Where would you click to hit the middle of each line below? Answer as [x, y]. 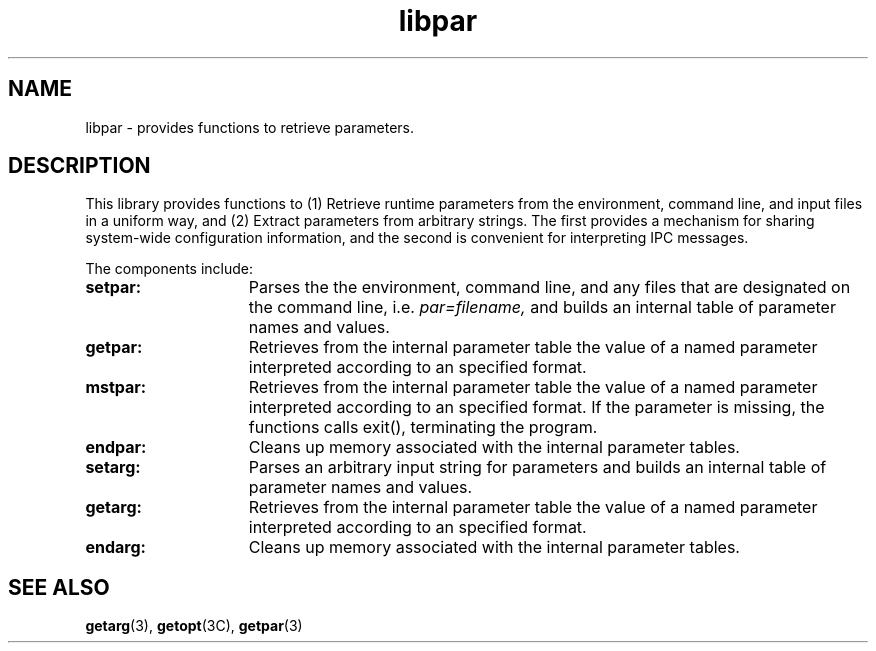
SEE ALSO [59, 587]
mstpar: [116, 387]
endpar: [116, 447]
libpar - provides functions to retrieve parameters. [250, 127]
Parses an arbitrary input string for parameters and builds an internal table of [537, 467]
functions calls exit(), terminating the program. [423, 427]
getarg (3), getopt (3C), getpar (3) [194, 626]
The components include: [169, 269]
